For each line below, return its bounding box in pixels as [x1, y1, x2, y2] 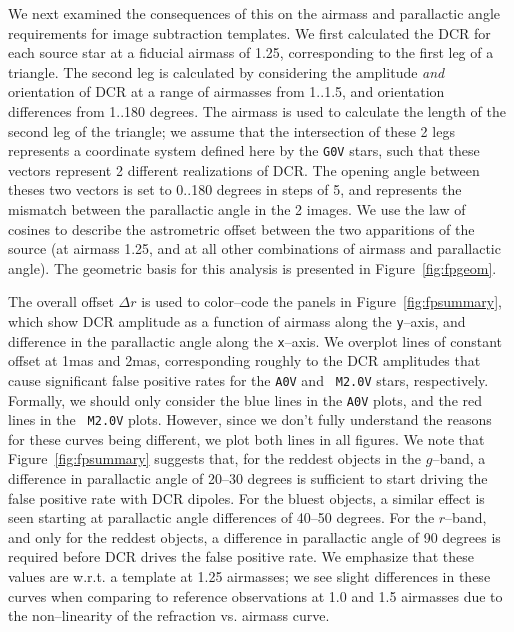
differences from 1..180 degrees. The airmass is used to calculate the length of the [8, 100, 506, 121]
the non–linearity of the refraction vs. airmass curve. [8, 605, 330, 626]
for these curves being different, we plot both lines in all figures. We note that [8, 428, 485, 449]
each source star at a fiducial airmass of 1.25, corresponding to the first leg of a [8, 42, 494, 63]
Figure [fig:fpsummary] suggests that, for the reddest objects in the [8, 448, 422, 469]
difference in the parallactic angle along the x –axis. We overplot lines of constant [8, 330, 503, 351]
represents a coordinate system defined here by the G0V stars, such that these [8, 140, 480, 161]
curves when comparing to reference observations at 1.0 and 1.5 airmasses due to [8, 585, 503, 606]
